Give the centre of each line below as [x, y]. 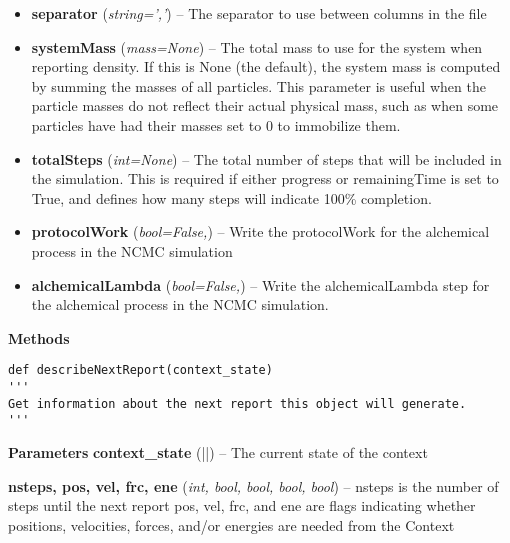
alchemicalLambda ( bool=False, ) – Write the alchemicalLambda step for [260, 284]
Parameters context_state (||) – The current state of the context [218, 451]
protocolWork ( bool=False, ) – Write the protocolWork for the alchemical [260, 231]
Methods [39, 337]
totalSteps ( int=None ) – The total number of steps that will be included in [266, 158]
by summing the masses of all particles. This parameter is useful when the [258, 85]
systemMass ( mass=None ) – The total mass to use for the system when [257, 46]
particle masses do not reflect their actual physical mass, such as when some [265, 105]
